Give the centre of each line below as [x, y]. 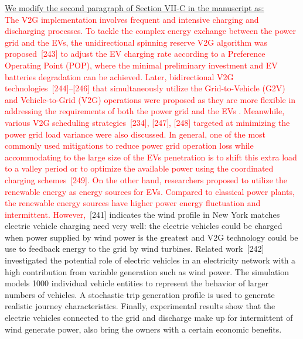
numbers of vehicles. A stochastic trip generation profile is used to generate [140, 294]
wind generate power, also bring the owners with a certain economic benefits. [143, 329]
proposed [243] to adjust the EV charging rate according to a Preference [135, 54]
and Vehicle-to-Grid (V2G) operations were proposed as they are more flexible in [150, 99]
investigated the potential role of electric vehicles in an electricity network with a [150, 260]
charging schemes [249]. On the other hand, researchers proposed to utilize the [146, 179]
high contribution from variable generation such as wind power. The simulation [147, 271]
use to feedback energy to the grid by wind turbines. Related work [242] [135, 249]
